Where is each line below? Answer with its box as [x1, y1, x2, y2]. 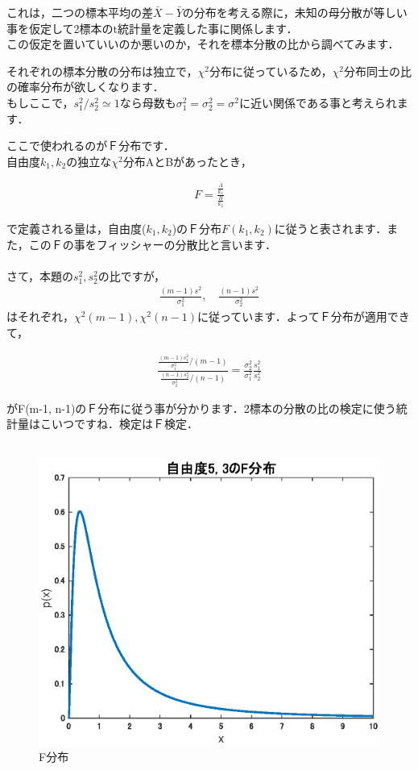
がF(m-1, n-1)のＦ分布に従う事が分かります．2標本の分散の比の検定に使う [6, 399, 396, 416]
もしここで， [6, 94, 74, 110]
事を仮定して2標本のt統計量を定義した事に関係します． [6, 19, 298, 36]
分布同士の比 [343, 62, 412, 79]
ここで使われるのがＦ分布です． [6, 137, 175, 154]
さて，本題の [6, 267, 74, 284]
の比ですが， [97, 267, 165, 284]
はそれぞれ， [6, 308, 74, 325]
